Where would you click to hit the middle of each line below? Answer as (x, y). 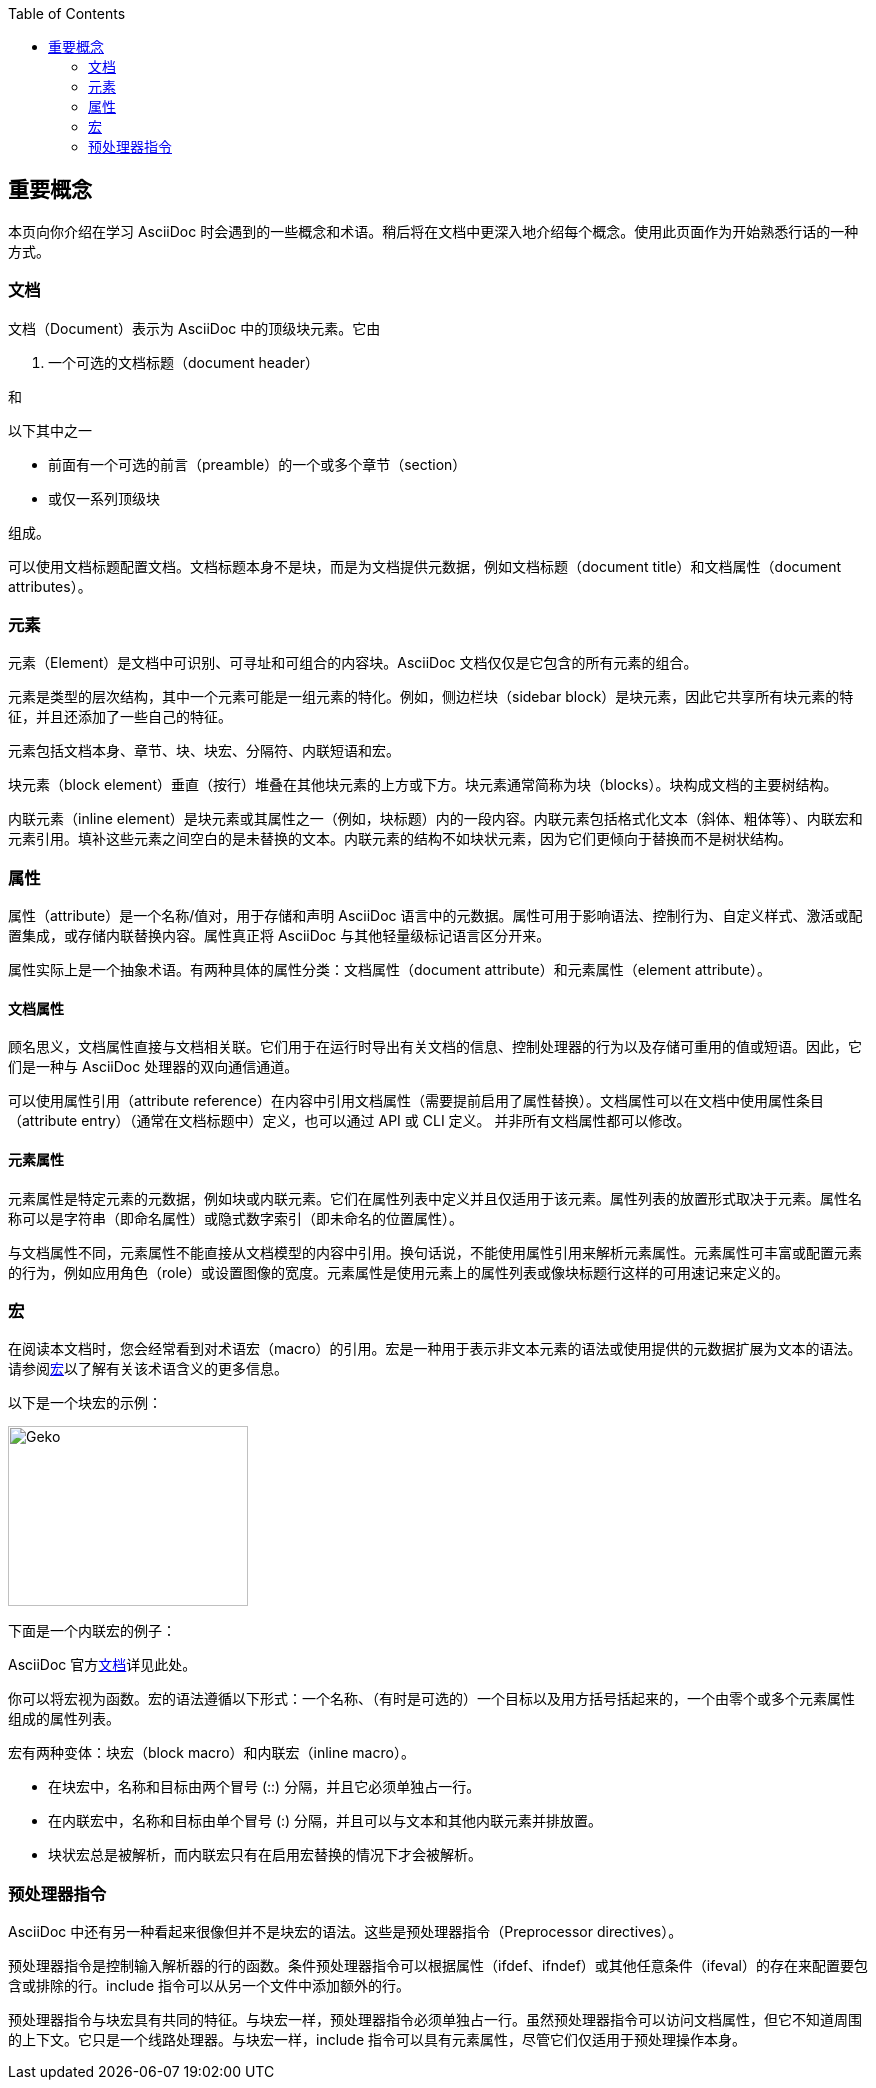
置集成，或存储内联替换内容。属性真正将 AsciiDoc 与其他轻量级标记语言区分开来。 (279, 936)
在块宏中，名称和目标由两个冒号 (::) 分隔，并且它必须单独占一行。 (264, 1787)
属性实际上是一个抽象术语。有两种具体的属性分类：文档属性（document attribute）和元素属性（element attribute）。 (389, 970)
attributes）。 (50, 586)
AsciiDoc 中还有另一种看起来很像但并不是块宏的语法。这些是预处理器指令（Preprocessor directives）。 (345, 1932)
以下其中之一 (50, 430)
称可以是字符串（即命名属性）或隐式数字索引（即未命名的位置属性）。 (235, 1218)
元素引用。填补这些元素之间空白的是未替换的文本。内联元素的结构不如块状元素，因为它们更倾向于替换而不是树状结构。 (400, 839)
